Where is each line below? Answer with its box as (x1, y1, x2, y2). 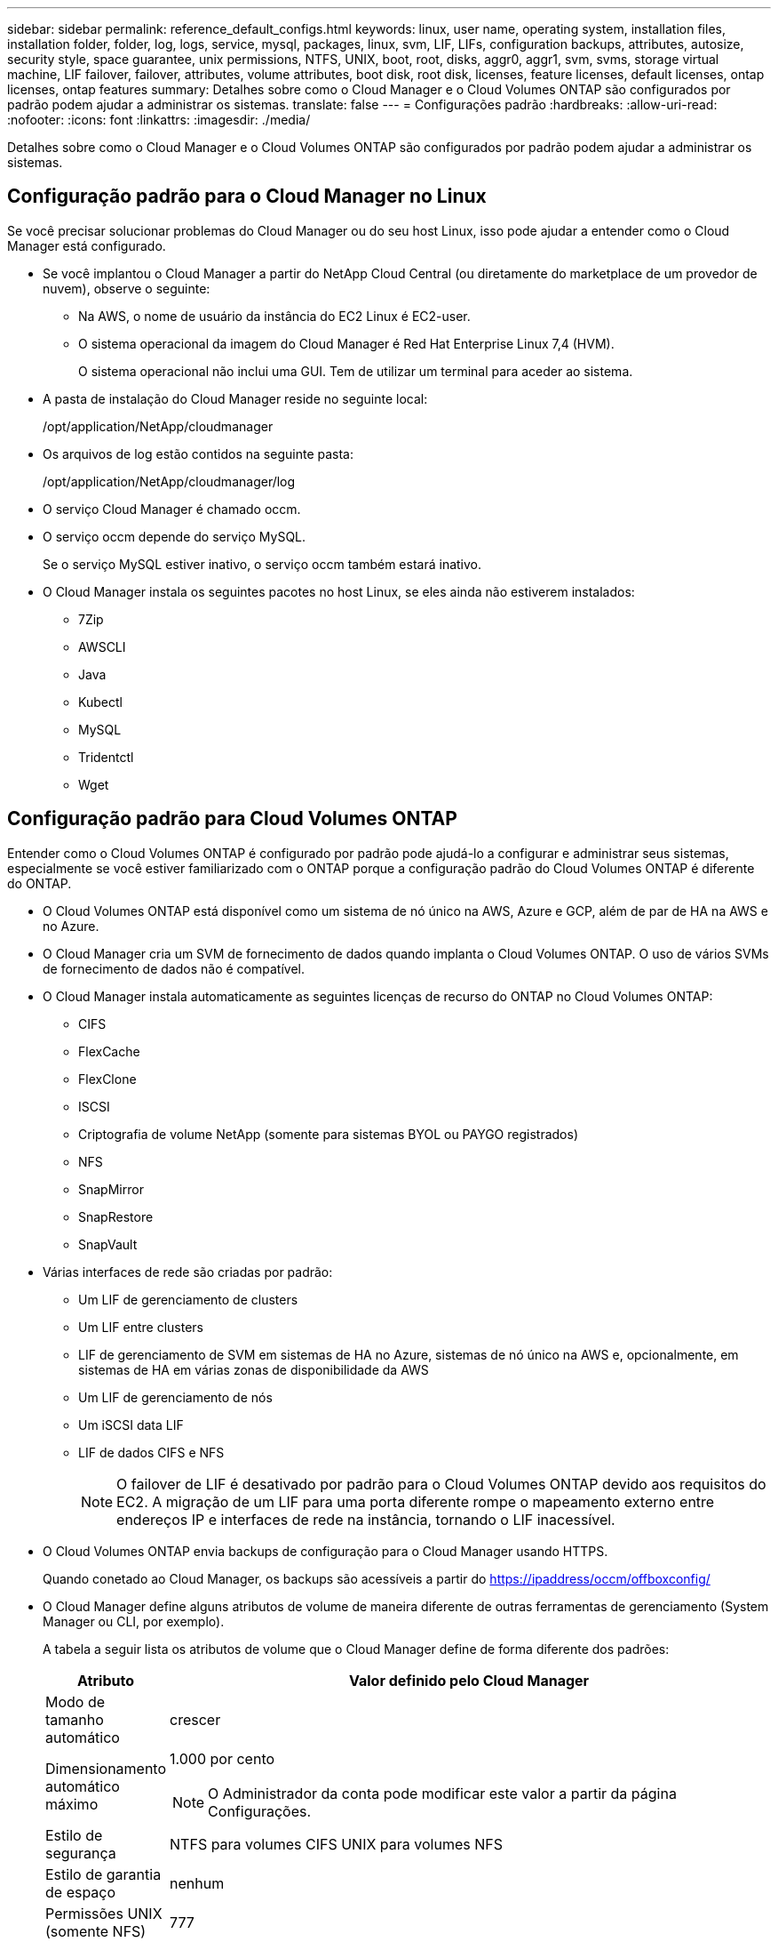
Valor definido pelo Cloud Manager (348, 1671, 590, 1689)
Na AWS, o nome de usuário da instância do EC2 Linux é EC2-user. (78, 308, 471, 324)
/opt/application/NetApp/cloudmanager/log (43, 473, 296, 489)
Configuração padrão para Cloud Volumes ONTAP (7, 807, 457, 831)
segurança (45, 1843, 116, 1862)
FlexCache (78, 1043, 140, 1059)
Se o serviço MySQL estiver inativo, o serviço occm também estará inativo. (43, 556, 482, 572)
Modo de (45, 1692, 106, 1711)
